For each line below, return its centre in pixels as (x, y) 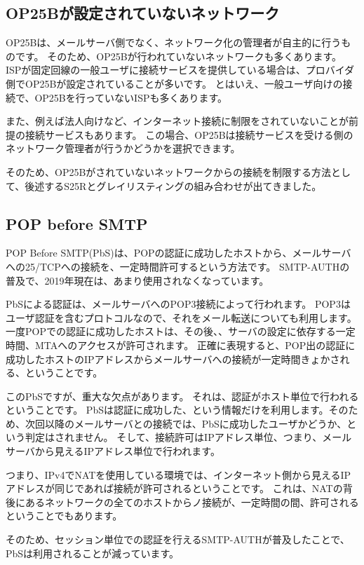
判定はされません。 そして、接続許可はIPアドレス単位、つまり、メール (188, 437)
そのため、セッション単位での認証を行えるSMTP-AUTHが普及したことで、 (178, 539)
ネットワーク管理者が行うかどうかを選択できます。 (123, 148)
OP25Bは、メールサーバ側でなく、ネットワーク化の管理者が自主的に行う (174, 42)
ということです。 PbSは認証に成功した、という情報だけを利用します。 (167, 410)
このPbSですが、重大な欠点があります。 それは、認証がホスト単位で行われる (182, 396)
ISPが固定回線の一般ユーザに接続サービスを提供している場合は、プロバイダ (180, 70)
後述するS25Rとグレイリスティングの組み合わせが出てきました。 (173, 185)
